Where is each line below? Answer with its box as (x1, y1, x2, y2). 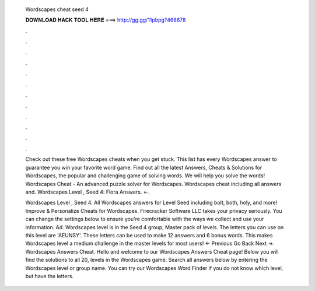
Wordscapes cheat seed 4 (25, 6, 89, 13)
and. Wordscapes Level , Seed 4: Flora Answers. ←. (25, 188, 150, 195)
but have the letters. (25, 272, 74, 279)
